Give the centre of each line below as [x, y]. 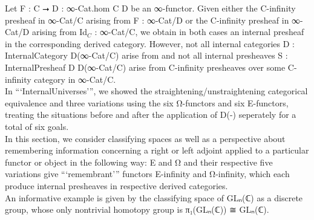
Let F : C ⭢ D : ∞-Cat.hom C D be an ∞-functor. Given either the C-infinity [150, 8]
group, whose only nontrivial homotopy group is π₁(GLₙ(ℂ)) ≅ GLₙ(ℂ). [137, 209]
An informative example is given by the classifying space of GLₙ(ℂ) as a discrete [154, 197]
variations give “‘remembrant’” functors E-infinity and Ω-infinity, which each [147, 174]
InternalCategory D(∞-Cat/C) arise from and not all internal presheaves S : [146, 55]
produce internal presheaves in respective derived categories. [116, 185]
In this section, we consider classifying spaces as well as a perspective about [145, 138]
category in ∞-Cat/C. [75, 79]
